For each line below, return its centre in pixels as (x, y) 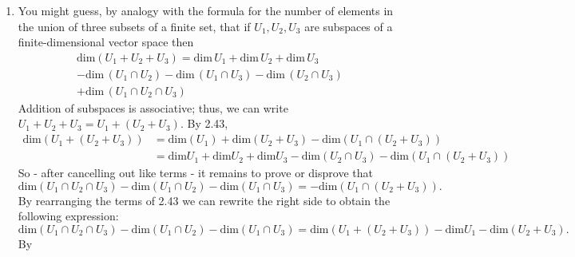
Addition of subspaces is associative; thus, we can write (153, 107)
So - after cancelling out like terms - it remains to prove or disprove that (195, 173)
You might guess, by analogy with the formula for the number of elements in (206, 10)
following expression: (68, 216)
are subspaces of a (349, 26)
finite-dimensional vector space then (106, 42)
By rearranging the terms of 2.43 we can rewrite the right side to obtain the (204, 200)
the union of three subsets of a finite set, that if (134, 26)
